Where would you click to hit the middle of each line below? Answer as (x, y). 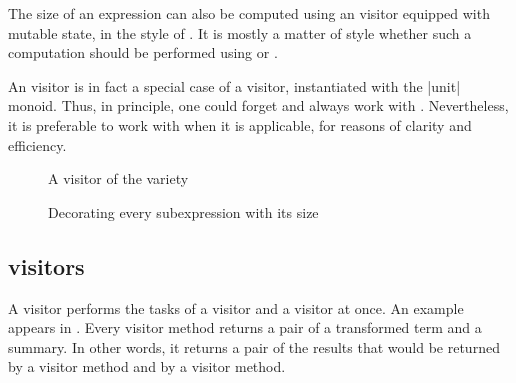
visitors (46, 265)
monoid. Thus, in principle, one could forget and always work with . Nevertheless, (258, 105)
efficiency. (37, 144)
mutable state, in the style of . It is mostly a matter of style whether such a (240, 32)
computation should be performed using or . (143, 52)
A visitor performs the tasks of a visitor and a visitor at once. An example (236, 307)
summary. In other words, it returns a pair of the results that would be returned (254, 346)
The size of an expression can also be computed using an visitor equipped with (249, 13)
